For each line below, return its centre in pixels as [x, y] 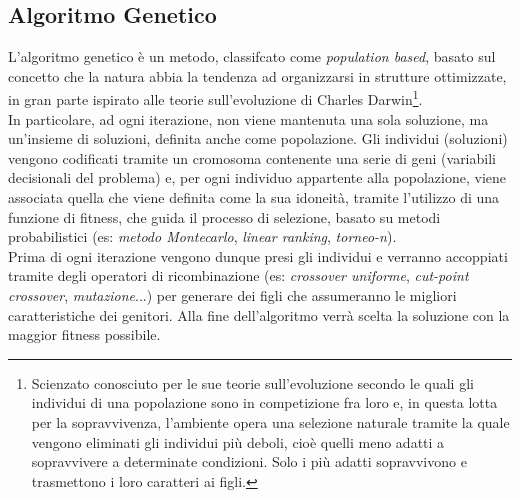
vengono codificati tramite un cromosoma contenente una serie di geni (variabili [252, 157]
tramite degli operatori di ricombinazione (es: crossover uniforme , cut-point [238, 275]
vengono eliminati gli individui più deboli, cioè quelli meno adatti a [238, 441]
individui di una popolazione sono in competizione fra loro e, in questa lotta [264, 402]
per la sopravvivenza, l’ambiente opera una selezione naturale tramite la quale [270, 421]
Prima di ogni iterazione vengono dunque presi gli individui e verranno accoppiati [258, 255]
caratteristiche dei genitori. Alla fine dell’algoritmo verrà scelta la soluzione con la [259, 314]
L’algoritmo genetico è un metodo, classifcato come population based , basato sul [252, 56]
